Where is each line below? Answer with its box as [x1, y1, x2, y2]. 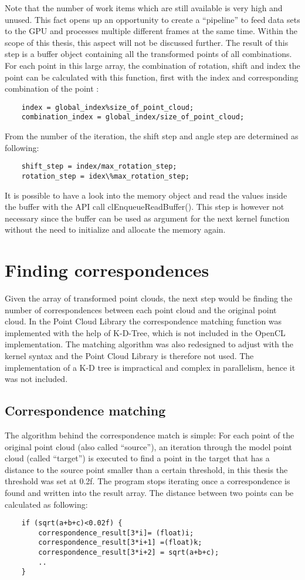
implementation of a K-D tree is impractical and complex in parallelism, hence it [5, 361, 296, 373]
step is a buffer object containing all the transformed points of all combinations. [5, 48, 292, 60]
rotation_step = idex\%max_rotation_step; [21, 172, 189, 180]
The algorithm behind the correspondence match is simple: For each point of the [5, 429, 294, 441]
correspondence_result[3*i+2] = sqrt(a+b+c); [38, 548, 219, 557]
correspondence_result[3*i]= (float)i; [38, 528, 194, 537]
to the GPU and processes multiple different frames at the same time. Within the [5, 25, 297, 37]
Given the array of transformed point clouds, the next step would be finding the [5, 292, 293, 304]
